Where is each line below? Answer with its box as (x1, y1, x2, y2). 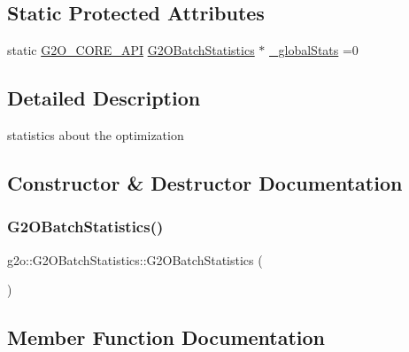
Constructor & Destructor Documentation (7, 168, 403, 196)
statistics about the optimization (7, 126, 184, 144)
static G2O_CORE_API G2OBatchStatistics (7, 41, 255, 59)
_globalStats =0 (269, 41, 359, 59)
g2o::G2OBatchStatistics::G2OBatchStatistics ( (7, 250, 263, 269)
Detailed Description (7, 84, 201, 112)
